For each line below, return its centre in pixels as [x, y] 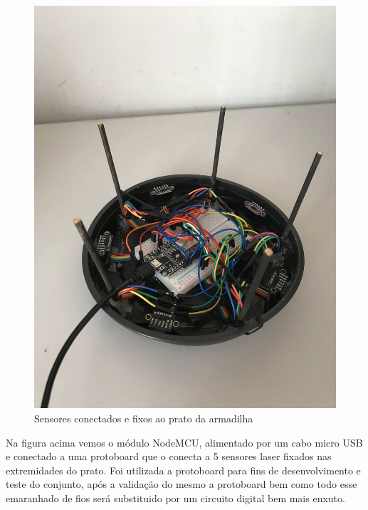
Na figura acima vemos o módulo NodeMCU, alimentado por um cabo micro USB [184, 442]
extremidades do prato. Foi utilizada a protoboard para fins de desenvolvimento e [183, 470]
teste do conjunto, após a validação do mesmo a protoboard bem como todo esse [182, 484]
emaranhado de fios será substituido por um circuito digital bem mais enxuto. [175, 498]
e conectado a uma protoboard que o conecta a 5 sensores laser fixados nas [169, 456]
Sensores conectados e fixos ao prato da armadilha [144, 418]
